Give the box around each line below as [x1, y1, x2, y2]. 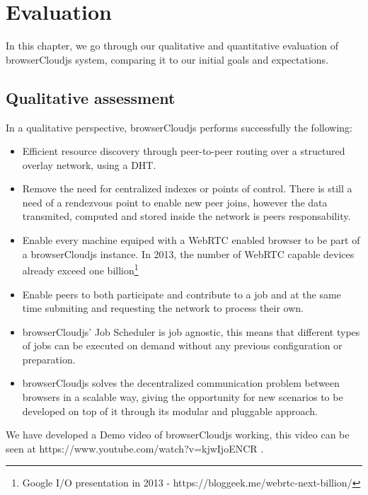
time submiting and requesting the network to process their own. [22, 301, 304, 315]
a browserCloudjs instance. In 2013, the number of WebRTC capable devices [22, 246, 355, 261]
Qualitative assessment [6, 86, 176, 108]
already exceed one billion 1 [22, 261, 139, 277]
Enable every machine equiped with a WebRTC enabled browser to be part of [22, 233, 360, 248]
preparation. [22, 351, 76, 366]
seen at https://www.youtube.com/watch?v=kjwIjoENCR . [6, 441, 264, 455]
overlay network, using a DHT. [22, 157, 156, 172]
